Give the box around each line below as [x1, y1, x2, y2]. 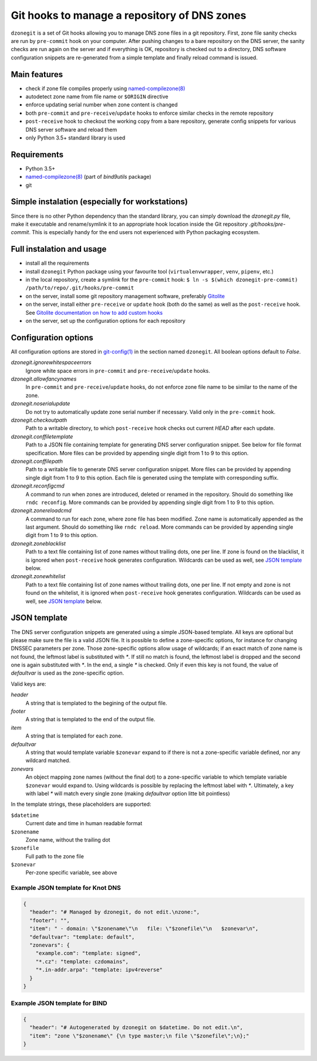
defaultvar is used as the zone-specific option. [11, 669, 124, 676]
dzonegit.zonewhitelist [11, 573, 66, 580]
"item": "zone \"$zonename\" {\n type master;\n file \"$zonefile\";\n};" [29, 1032, 249, 1039]
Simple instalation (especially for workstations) [11, 197, 188, 207]
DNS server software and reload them [25, 126, 117, 133]
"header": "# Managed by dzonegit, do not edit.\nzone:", [29, 909, 200, 916]
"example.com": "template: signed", [35, 950, 141, 957]
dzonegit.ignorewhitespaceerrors [11, 359, 92, 366]
